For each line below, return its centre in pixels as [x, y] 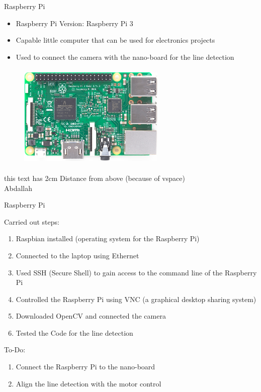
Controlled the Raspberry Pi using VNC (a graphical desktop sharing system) [136, 299]
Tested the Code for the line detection [74, 332]
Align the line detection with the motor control [89, 383]
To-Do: [15, 350]
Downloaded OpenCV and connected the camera [91, 316]
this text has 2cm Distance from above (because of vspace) [95, 178]
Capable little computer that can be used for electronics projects [115, 40]
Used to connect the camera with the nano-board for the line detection [125, 57]
